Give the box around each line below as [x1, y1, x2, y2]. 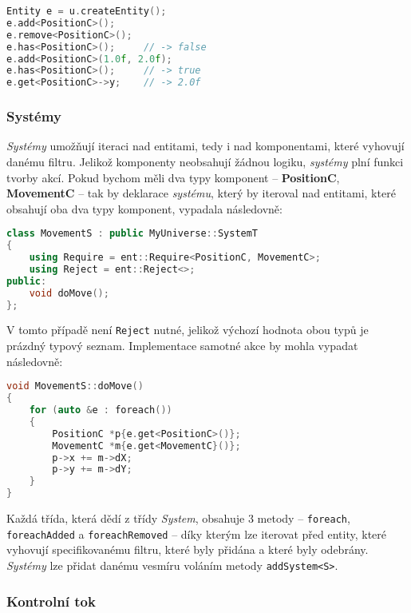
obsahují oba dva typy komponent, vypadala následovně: [6, 200, 283, 217]
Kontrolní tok [6, 591, 96, 611]
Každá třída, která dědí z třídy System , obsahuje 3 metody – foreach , [6, 510, 350, 527]
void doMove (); [29, 287, 109, 299]
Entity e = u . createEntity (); [6, 6, 167, 17]
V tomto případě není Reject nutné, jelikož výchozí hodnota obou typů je [6, 321, 369, 338]
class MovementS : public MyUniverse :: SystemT [6, 228, 259, 240]
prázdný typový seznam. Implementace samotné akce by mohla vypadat [6, 337, 358, 354]
